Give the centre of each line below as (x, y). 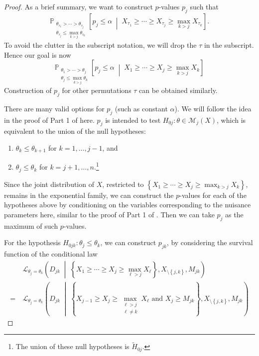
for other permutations (97, 90)
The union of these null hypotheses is (72, 346)
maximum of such (31, 225)
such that (204, 6)
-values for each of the (213, 195)
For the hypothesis (32, 242)
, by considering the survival (210, 242)
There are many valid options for (54, 108)
